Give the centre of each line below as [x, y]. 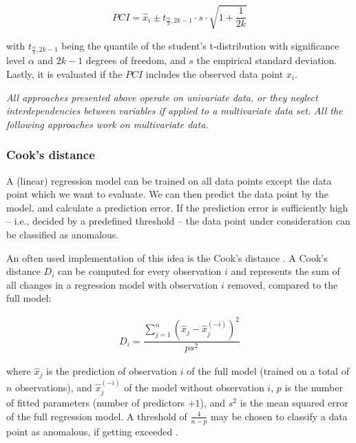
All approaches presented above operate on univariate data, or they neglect [162, 97]
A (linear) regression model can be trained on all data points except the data [169, 180]
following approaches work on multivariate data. [107, 124]
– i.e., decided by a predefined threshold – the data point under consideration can [178, 221]
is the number [314, 387]
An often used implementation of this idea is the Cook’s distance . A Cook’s [167, 257]
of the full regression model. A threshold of [97, 416]
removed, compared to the [283, 284]
